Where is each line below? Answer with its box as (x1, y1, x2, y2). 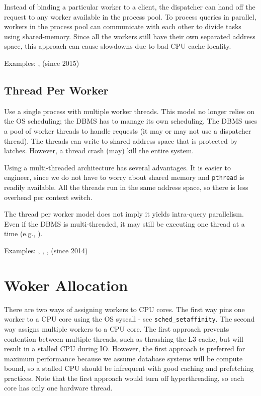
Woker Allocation (4, 274, 128, 295)
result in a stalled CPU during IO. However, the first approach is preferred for (4, 343, 245, 354)
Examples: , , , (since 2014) (4, 245, 88, 255)
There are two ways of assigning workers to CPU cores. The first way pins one (4, 304, 245, 314)
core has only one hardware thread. (4, 382, 113, 393)
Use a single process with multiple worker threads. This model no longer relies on (4, 106, 255, 116)
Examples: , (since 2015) (4, 57, 79, 68)
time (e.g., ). (4, 228, 43, 239)
